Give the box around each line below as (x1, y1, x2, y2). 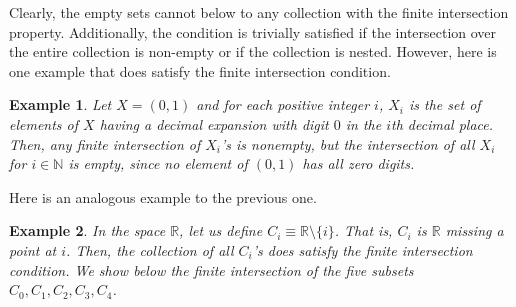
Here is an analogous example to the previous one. (9, 186, 317, 207)
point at (9, 239, 57, 260)
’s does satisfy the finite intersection (252, 239, 473, 260)
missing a (445, 220, 504, 241)
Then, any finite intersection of (9, 133, 201, 154)
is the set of (409, 94, 481, 115)
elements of (9, 113, 79, 134)
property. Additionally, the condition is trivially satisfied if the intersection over (9, 21, 497, 42)
